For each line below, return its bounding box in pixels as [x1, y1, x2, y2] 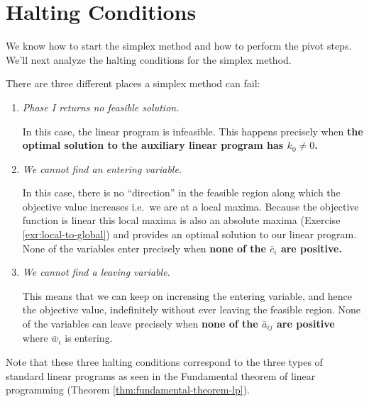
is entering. [65, 330, 113, 345]
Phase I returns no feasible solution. [22, 99, 180, 114]
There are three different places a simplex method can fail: [6, 76, 260, 91]
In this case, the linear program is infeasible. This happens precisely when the [22, 123, 363, 138]
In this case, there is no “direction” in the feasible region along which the [22, 185, 341, 200]
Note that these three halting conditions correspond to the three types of [6, 354, 323, 369]
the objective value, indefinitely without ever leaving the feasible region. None [22, 302, 360, 317]
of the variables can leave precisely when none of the [22, 316, 258, 331]
